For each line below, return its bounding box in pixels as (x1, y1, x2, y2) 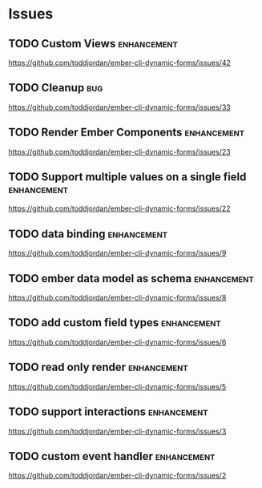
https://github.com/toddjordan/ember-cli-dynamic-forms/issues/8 (8, 293, 227, 303)
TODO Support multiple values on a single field (8, 170, 247, 184)
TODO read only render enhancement (8, 361, 188, 374)
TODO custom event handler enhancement (8, 450, 216, 463)
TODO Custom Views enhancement (8, 37, 179, 50)
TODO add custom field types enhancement (8, 316, 222, 329)
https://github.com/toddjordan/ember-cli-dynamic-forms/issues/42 (8, 58, 231, 67)
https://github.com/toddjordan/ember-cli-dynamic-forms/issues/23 (8, 147, 231, 156)
